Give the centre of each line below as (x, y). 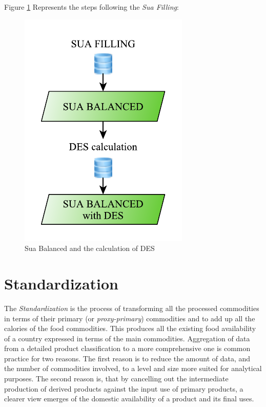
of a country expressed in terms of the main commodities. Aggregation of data (127, 338)
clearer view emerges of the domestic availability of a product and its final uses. (129, 399)
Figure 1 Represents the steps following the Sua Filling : (91, 7)
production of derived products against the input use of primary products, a (124, 388)
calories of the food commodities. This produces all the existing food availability (130, 328)
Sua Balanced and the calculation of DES (90, 248)
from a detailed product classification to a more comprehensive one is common (127, 348)
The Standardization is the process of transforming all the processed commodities (132, 308)
